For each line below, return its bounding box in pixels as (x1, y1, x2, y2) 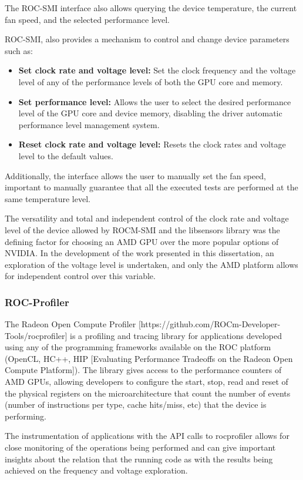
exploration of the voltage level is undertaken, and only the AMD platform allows (5, 258, 298, 270)
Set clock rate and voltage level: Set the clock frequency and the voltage (18, 64, 296, 76)
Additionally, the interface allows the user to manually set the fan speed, (5, 169, 266, 182)
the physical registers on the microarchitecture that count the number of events (5, 387, 291, 399)
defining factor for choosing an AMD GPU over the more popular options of (5, 235, 279, 247)
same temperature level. (5, 192, 90, 204)
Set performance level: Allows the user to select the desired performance (18, 95, 291, 108)
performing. (5, 409, 46, 422)
